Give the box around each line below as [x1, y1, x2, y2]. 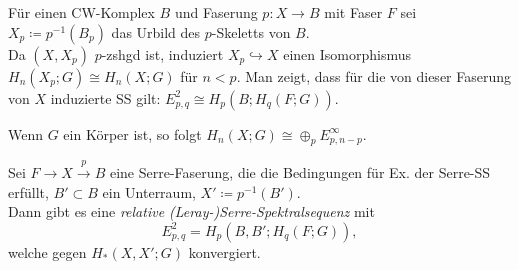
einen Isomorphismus [283, 43, 411, 64]
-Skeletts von [211, 21, 291, 42]
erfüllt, [8, 181, 49, 202]
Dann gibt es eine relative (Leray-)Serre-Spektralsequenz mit [8, 201, 375, 222]
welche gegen [8, 241, 87, 262]
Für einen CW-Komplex [8, 2, 155, 22]
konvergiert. [188, 241, 261, 262]
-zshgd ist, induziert [101, 43, 224, 64]
